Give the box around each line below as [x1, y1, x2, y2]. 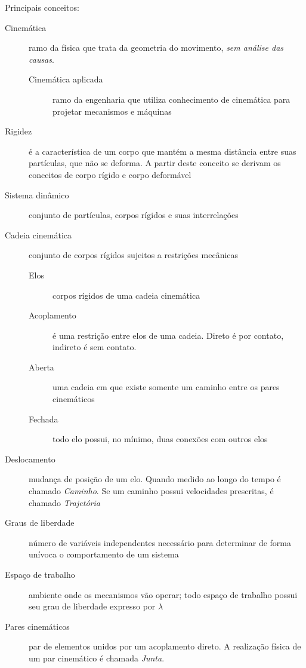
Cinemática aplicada [29, 73, 103, 85]
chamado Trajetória [29, 496, 100, 508]
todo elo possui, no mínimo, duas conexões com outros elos [52, 433, 268, 445]
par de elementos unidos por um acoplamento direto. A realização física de [29, 640, 301, 652]
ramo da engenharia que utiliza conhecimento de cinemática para [52, 93, 290, 105]
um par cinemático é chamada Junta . [29, 651, 165, 664]
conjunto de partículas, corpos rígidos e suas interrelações [29, 209, 239, 221]
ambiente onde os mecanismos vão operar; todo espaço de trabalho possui [29, 588, 298, 600]
